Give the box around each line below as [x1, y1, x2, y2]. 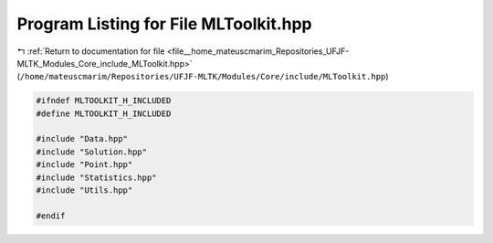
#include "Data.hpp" [36, 133, 128, 144]
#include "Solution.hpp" [36, 146, 148, 157]
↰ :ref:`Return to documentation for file [16, 46, 165, 57]
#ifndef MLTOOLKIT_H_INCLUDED [36, 96, 172, 106]
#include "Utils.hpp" [36, 185, 133, 195]
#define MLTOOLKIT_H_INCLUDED [36, 108, 172, 119]
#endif [36, 210, 66, 221]
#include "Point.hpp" [36, 160, 133, 170]
